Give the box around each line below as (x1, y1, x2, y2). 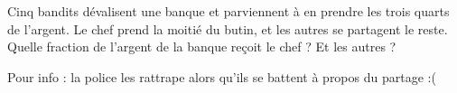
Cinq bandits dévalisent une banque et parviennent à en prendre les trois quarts (7, 2, 450, 20)
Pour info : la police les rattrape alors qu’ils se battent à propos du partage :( (7, 67, 436, 86)
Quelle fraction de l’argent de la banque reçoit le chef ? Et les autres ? (7, 37, 396, 56)
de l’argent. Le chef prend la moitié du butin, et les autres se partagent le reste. (7, 19, 448, 38)
